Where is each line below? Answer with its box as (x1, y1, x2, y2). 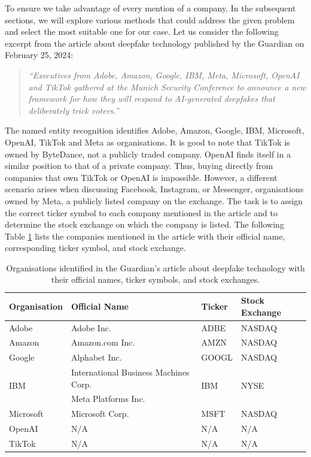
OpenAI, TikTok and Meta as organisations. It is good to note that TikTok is (5, 135, 290, 148)
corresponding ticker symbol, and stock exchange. (5, 241, 186, 254)
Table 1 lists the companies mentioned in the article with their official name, (5, 229, 285, 242)
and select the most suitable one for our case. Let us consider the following (5, 25, 279, 38)
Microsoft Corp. (71, 407, 129, 420)
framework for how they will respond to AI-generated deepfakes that (28, 92, 275, 105)
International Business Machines (71, 366, 190, 379)
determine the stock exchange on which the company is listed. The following (5, 218, 284, 231)
